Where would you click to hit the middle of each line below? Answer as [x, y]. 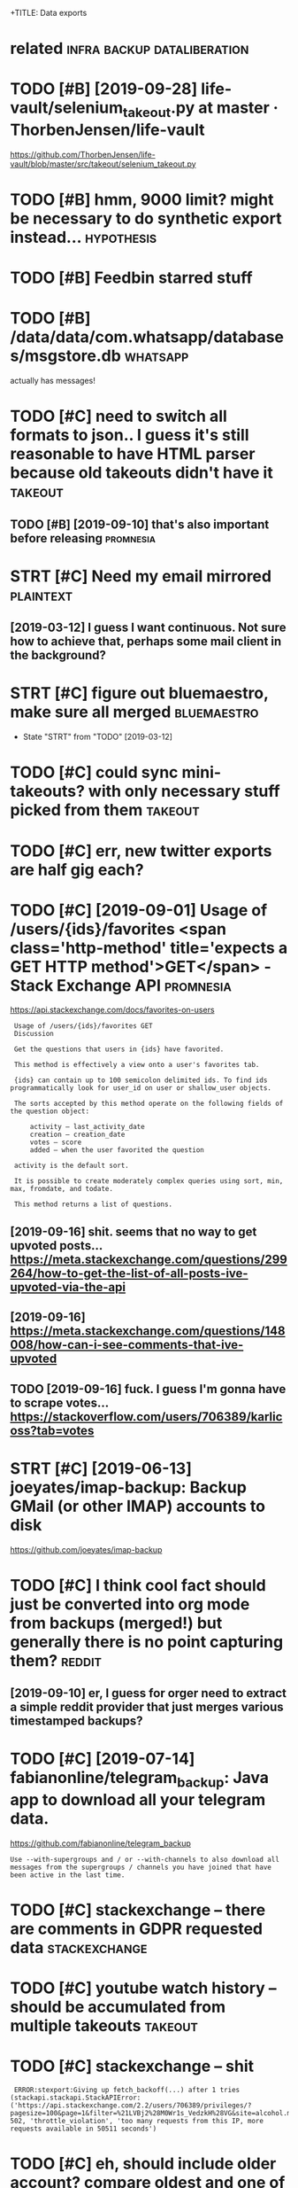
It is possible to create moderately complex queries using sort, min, [149, 1181]
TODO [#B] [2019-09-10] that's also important [140, 524]
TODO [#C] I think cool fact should [138, 1585]
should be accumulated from [118, 2007]
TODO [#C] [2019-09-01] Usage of [139, 910]
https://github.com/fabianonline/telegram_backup [100, 1843]
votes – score [56, 1142]
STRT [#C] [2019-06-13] [101, 1468]
